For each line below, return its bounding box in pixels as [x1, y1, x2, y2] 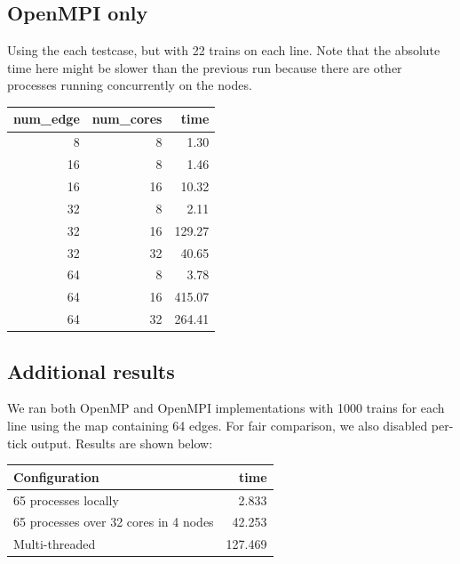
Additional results [7, 357, 175, 384]
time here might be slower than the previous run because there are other [7, 58, 402, 77]
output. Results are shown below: [31, 433, 213, 452]
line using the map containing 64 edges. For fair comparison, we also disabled [7, 415, 428, 434]
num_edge [13, 109, 80, 128]
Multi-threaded [13, 535, 96, 553]
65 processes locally [13, 490, 119, 509]
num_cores [91, 109, 163, 128]
